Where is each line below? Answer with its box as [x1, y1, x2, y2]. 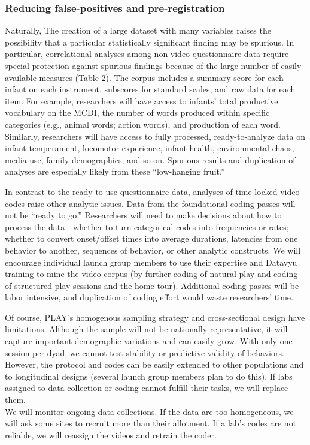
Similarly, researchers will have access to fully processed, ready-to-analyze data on [5, 130, 305, 142]
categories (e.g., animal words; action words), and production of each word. [5, 118, 281, 130]
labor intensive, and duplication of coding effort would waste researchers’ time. [5, 291, 293, 303]
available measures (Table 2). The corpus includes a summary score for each [5, 71, 284, 83]
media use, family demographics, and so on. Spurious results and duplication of [5, 153, 296, 166]
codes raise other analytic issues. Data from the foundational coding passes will [5, 197, 296, 209]
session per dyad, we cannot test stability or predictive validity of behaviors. [5, 346, 284, 359]
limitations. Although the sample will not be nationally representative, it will [5, 323, 288, 335]
